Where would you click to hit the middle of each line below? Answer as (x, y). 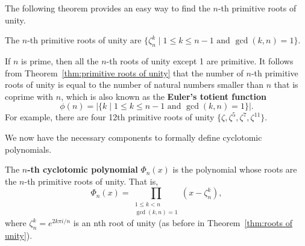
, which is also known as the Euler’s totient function (164, 96)
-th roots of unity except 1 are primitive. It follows (200, 60)
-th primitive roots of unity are (84, 40)
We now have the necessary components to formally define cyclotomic (134, 137)
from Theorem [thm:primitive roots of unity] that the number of (124, 72)
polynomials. (28, 149)
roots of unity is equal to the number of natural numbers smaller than (134, 85)
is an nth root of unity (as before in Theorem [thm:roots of (183, 223)
